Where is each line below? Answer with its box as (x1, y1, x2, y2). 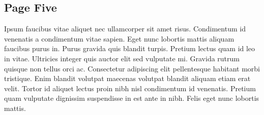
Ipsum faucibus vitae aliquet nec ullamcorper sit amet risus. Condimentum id (4, 23, 246, 34)
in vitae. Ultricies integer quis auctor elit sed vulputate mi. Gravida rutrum (4, 53, 240, 63)
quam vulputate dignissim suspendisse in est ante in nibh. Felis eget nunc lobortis (4, 93, 259, 103)
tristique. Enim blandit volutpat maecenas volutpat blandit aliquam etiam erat (4, 73, 251, 84)
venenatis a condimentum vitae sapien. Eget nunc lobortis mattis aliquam (4, 33, 234, 44)
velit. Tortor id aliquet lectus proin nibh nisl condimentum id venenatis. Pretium (4, 83, 256, 93)
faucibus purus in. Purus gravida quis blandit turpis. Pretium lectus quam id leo (4, 43, 255, 54)
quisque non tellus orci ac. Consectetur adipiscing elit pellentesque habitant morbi (4, 63, 260, 73)
